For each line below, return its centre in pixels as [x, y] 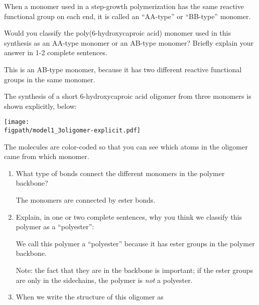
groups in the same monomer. [50, 79]
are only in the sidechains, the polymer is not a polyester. [104, 280]
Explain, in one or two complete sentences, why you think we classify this [129, 216]
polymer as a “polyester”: [55, 226]
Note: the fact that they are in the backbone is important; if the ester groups [134, 270]
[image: [17, 122]
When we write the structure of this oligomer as [90, 297]
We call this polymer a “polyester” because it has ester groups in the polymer [135, 243]
